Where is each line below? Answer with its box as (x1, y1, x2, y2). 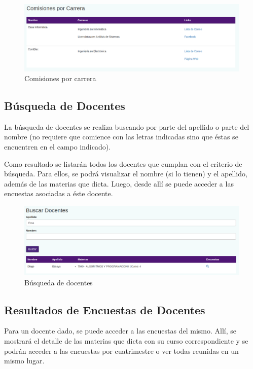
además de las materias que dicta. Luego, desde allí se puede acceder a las (4, 178, 234, 189)
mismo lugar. (4, 355, 45, 366)
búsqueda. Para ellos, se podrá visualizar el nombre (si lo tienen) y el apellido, (4, 168, 247, 179)
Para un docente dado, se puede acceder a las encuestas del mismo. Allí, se (4, 325, 236, 336)
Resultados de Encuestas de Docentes (4, 302, 205, 317)
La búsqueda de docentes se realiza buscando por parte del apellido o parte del (4, 121, 249, 132)
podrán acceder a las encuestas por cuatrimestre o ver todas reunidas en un (4, 345, 239, 356)
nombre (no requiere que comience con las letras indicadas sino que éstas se (4, 131, 238, 142)
